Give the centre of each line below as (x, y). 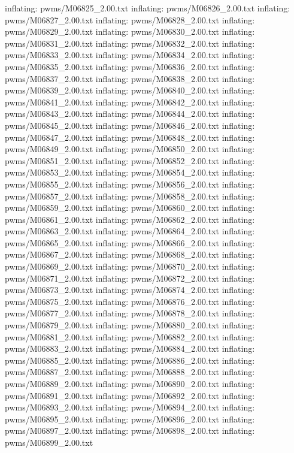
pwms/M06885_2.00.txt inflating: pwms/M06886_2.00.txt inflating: (130, 360)
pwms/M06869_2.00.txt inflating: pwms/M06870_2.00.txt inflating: (130, 266)
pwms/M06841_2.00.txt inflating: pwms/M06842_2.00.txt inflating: (130, 102)
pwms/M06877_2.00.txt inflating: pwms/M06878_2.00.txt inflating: (130, 313)
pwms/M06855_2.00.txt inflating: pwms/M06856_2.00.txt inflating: (130, 184)
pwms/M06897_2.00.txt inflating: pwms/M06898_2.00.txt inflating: (130, 431)
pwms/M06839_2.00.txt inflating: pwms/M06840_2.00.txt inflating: (130, 90)
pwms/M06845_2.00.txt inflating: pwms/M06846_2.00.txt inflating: (130, 125)
